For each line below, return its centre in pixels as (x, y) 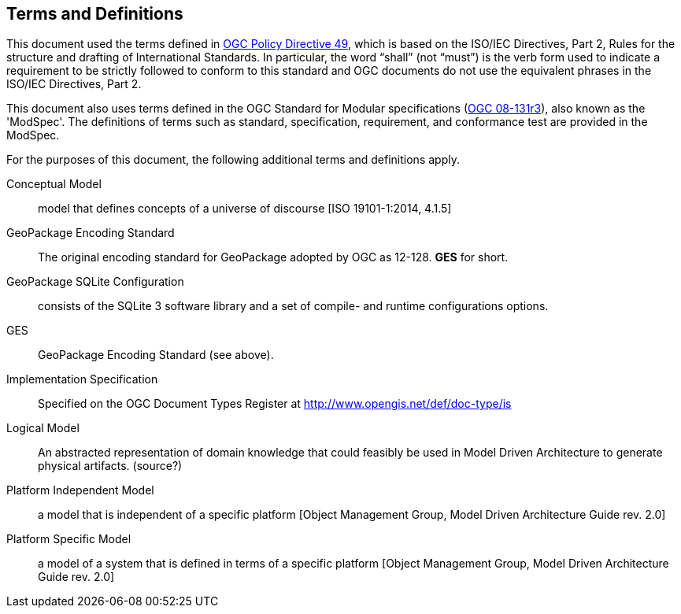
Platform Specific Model (69, 539)
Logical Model (43, 428)
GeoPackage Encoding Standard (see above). (156, 355)
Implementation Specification (82, 379)
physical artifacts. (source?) (110, 466)
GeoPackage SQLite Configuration (95, 282)
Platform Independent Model (80, 490)
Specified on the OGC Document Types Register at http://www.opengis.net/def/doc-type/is (275, 404)
